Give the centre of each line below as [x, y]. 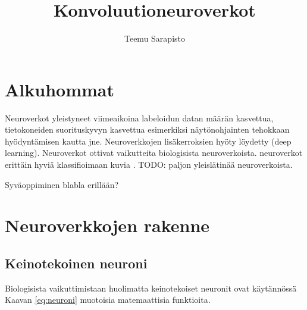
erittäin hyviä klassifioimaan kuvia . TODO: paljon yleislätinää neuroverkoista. [149, 165]
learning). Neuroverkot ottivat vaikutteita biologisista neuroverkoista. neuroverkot [154, 153]
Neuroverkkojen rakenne [107, 225]
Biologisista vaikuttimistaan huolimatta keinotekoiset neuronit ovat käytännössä [151, 288]
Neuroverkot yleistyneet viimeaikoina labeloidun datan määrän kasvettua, [139, 118]
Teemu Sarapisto [154, 38]
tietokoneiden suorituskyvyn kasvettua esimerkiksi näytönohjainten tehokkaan [147, 129]
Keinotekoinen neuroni [76, 263]
